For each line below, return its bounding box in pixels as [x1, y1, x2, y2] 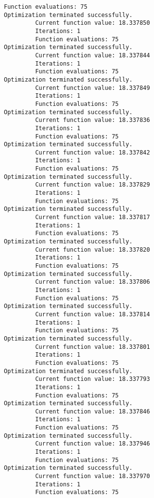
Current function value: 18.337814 [35, 310, 150, 318]
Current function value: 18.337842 [35, 149, 150, 156]
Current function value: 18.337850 [35, 19, 150, 27]
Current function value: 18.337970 [35, 473, 150, 480]
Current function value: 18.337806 [35, 278, 150, 286]
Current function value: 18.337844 [35, 52, 150, 59]
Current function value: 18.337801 [35, 343, 150, 350]
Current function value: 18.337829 [35, 181, 150, 189]
